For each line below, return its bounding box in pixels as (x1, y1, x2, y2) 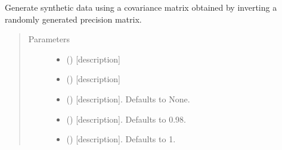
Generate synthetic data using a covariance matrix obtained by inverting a (5, 1, 277, 13)
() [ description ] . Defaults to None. (66, 92, 190, 105)
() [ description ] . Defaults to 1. (66, 133, 176, 145)
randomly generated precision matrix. (5, 12, 142, 25)
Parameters (28, 33, 70, 45)
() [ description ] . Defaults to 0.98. (66, 112, 186, 125)
